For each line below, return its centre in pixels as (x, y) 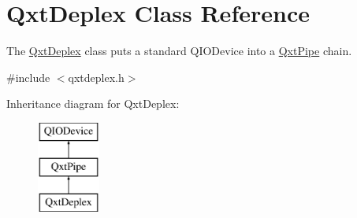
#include (28, 77)
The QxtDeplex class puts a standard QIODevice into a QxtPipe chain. (179, 51)
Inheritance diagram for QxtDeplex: (93, 103)
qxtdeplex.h (96, 77)
